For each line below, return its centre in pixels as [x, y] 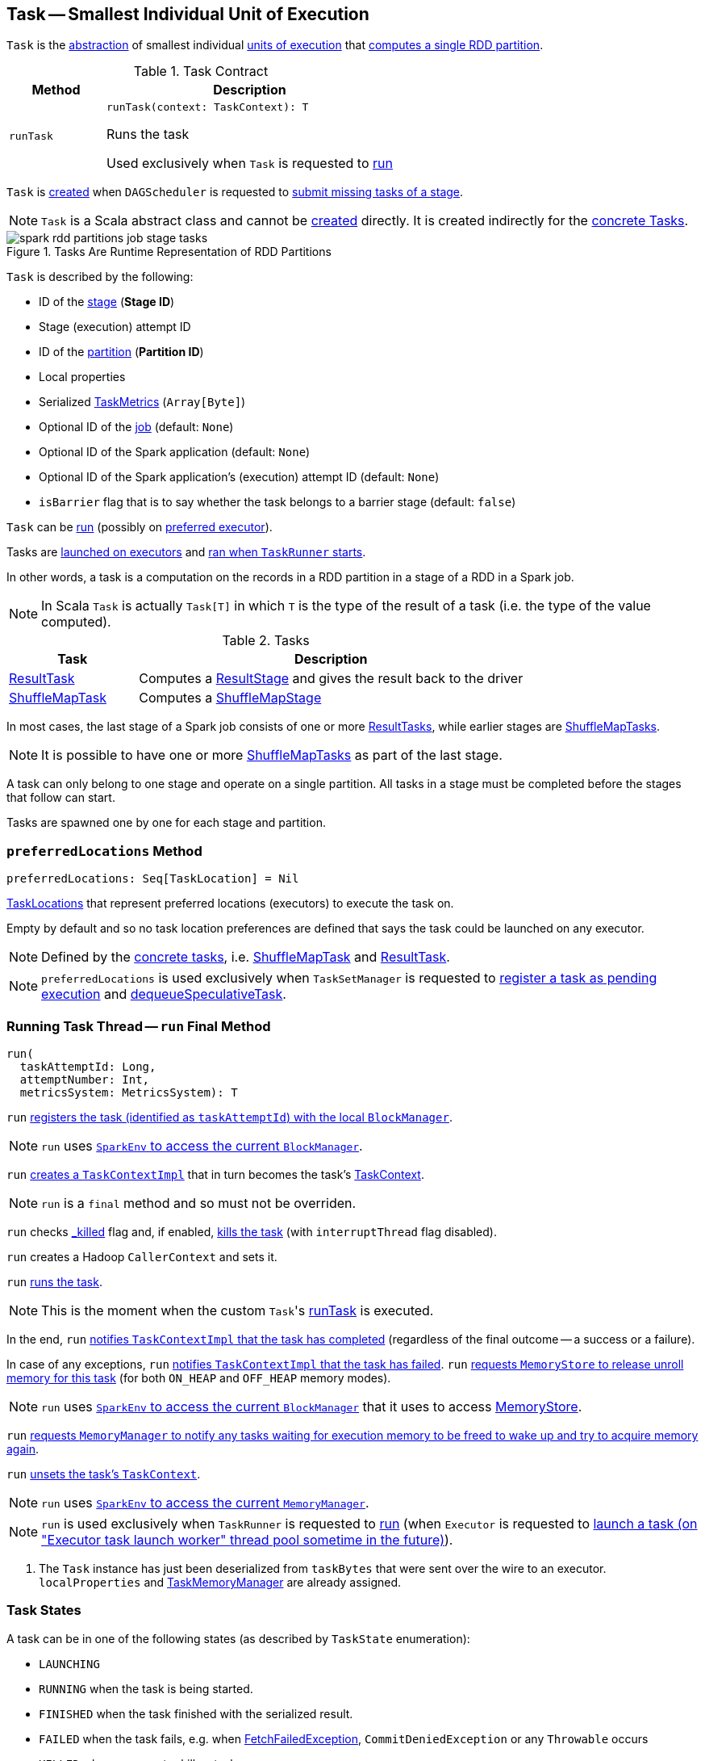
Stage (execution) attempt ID [115, 327]
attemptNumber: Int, [85, 1079]
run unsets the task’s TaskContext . [104, 1474]
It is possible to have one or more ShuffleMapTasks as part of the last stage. [272, 755]
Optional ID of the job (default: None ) [136, 427]
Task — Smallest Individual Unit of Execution [188, 14]
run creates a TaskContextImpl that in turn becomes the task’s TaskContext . [215, 1174]
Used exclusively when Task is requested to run [249, 164]
